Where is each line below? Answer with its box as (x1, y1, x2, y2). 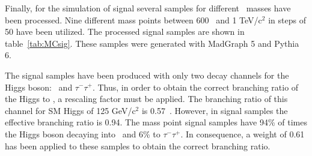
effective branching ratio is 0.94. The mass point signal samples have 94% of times (5, 116, 307, 128)
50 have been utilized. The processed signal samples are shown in (5, 25, 245, 38)
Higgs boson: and (5, 80, 73, 93)
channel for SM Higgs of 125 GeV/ (5, 104, 132, 116)
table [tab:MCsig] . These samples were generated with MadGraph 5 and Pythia (5, 37, 299, 49)
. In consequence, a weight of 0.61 (180, 127, 305, 140)
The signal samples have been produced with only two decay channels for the (5, 68, 289, 81)
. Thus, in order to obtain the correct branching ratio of (92, 80, 299, 93)
